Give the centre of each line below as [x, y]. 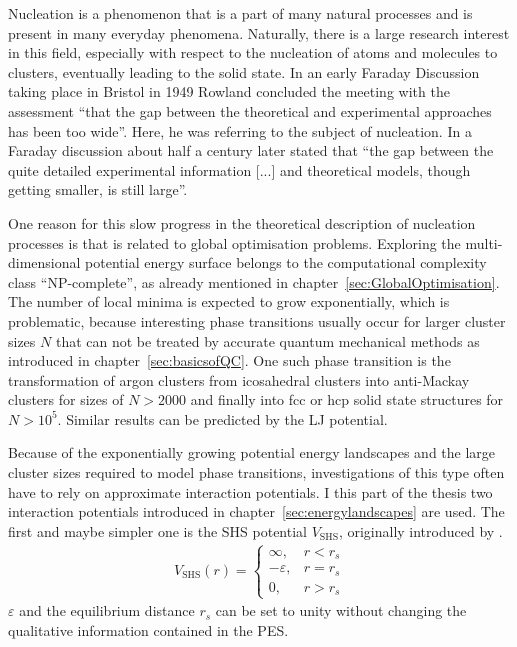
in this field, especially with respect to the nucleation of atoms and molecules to [253, 52]
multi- [484, 242]
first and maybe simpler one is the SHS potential [157, 530]
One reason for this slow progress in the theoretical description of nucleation [242, 222]
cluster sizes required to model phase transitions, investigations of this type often [256, 472]
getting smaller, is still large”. [98, 189]
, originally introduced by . [420, 530]
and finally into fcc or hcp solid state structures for [347, 399]
